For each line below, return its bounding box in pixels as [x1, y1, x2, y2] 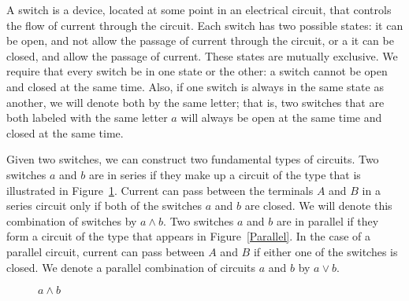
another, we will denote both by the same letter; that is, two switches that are [6, 94, 385, 110]
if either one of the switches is [253, 243, 398, 259]
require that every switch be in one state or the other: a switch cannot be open [6, 63, 388, 79]
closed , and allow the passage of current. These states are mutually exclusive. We [6, 47, 398, 64]
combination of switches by [6, 212, 137, 229]
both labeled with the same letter [6, 109, 168, 126]
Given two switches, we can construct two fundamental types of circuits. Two [6, 151, 379, 167]
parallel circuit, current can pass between [6, 243, 205, 259]
